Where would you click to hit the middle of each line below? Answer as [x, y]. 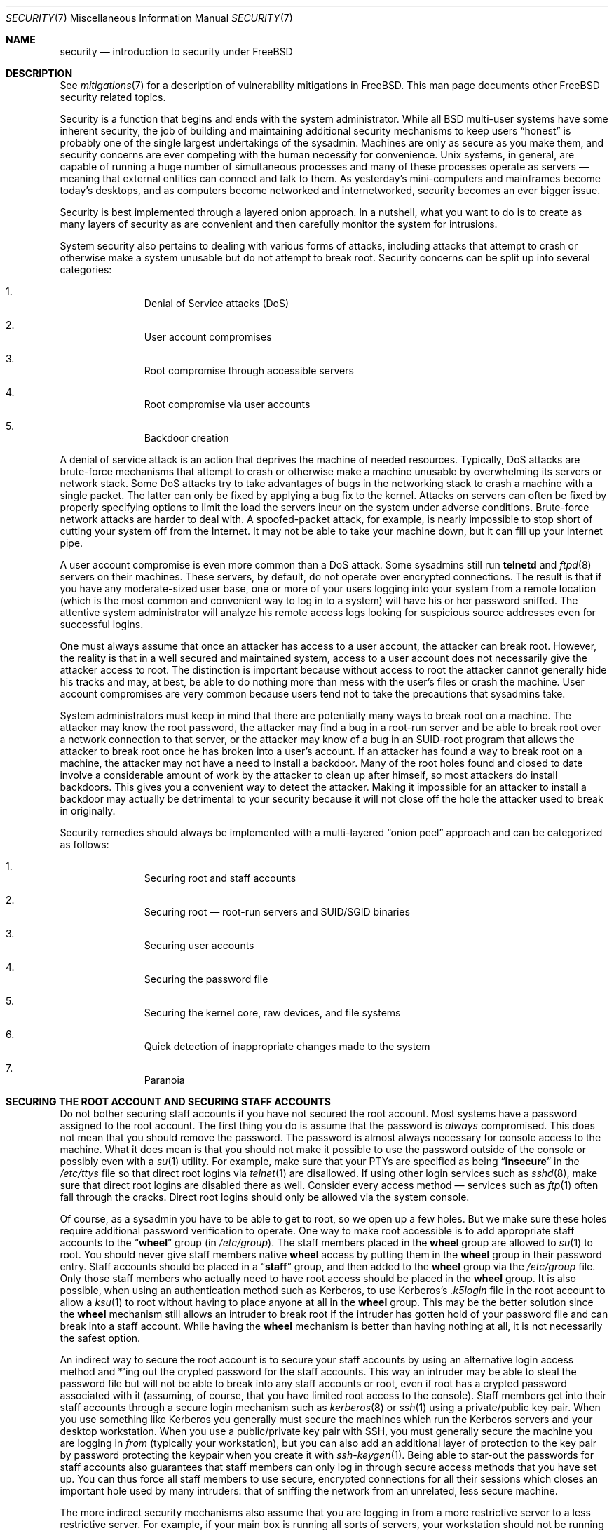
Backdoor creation [186, 438]
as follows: [84, 844]
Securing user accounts [199, 945]
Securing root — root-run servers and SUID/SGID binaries [277, 912]
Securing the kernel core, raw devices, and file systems [272, 1013]
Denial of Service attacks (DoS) [217, 303]
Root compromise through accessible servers [249, 370]
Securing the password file [206, 979]
